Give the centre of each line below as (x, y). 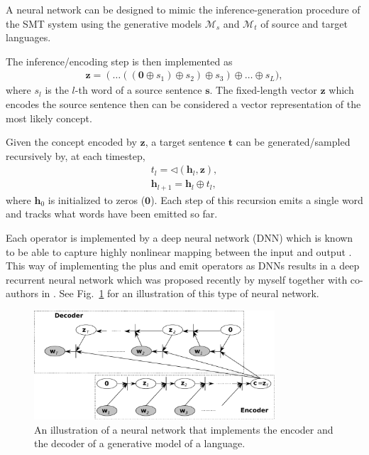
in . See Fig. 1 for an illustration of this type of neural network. (180, 293)
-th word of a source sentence (138, 90)
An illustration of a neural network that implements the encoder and (184, 429)
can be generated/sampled (293, 142)
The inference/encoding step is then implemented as (119, 61)
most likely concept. (49, 118)
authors (22, 293)
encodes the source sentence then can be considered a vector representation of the (183, 104)
